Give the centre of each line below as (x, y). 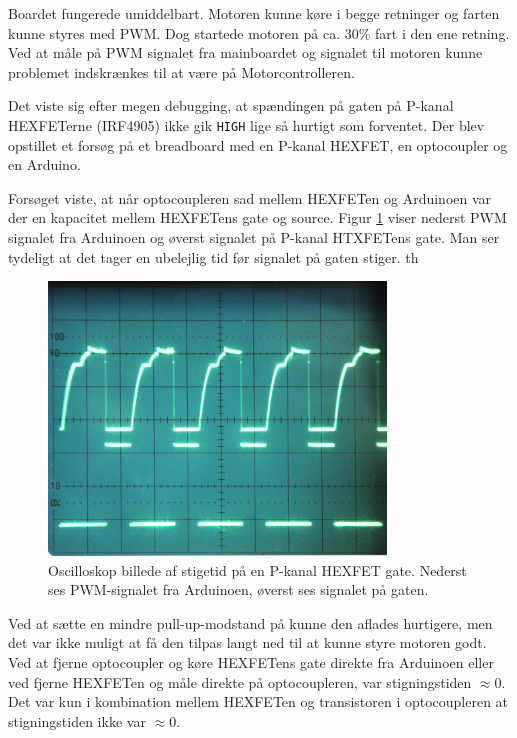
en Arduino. (44, 164)
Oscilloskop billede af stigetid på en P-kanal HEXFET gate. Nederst (257, 569)
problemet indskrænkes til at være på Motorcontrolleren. (181, 71)
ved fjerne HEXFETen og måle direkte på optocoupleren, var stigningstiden (240, 681)
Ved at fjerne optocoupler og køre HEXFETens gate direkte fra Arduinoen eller (251, 662)
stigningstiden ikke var (77, 720)
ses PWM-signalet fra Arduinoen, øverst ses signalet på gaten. (238, 589)
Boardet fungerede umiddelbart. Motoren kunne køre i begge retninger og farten (254, 13)
